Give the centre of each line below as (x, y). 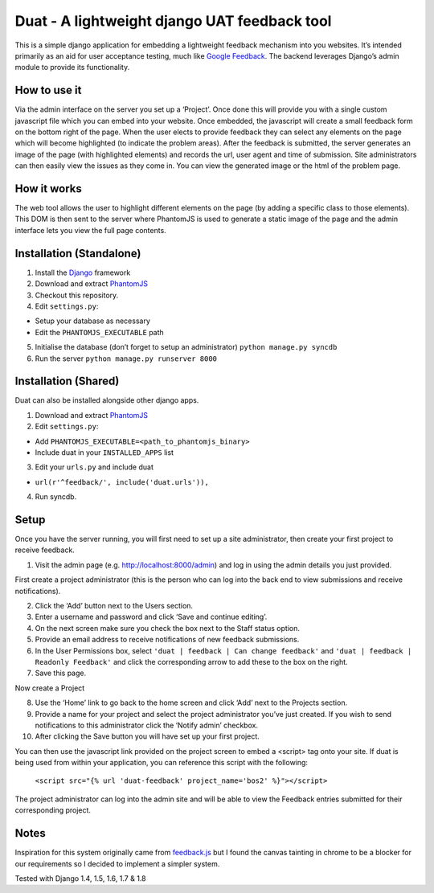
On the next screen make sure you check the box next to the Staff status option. (168, 628)
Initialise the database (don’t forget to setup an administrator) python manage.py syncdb (186, 347)
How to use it (48, 90)
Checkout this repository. (77, 295)
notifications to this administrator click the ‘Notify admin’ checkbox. (147, 725)
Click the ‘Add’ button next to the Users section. (114, 606)
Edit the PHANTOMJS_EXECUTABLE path (99, 332)
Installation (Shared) (67, 381)
